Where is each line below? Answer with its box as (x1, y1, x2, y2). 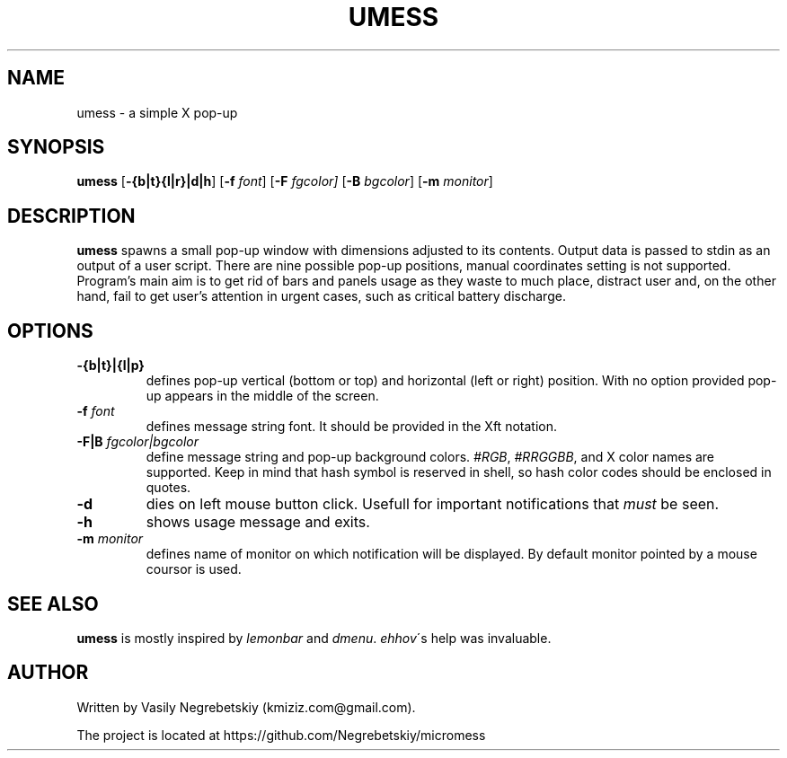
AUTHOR (7, 661, 89, 684)
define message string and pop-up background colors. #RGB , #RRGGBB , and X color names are (146, 449, 715, 465)
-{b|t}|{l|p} (76, 357, 145, 374)
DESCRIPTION (7, 204, 136, 227)
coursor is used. (146, 561, 242, 577)
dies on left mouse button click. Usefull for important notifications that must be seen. (146, 495, 720, 514)
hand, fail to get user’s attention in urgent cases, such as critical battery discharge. (76, 288, 566, 304)
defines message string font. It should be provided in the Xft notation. (146, 419, 557, 435)
